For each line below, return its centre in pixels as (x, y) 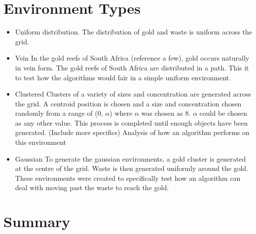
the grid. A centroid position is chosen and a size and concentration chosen (128, 103)
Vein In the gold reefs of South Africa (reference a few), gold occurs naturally (132, 58)
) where (121, 113)
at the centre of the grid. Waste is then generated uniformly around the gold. (132, 168)
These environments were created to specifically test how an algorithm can (128, 178)
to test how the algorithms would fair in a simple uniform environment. (123, 77)
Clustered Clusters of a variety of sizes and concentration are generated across (133, 94)
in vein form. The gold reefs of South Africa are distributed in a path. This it (132, 67)
